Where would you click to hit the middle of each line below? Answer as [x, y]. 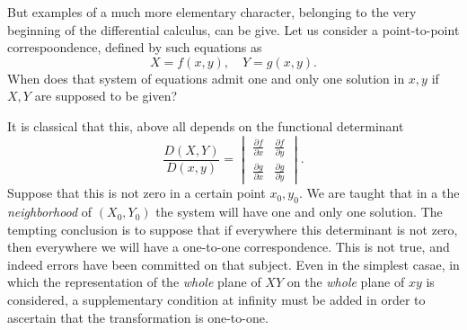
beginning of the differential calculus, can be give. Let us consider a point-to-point [233, 29]
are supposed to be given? [106, 96]
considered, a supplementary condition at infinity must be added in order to [216, 300]
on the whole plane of [346, 282]
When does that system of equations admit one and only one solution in [206, 78]
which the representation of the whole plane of [134, 282]
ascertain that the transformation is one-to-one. [138, 317]
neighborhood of [50, 212]
